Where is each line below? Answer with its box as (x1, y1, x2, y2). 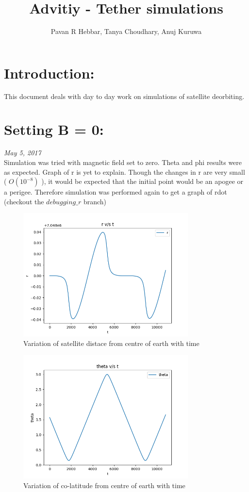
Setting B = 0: (4, 119, 104, 139)
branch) (83, 196, 107, 206)
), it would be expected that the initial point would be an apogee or (41, 176, 244, 186)
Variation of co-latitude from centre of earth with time (23, 480, 185, 490)
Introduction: (4, 63, 95, 82)
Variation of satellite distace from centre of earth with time (23, 338, 199, 348)
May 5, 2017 (4, 148, 41, 158)
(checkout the (4, 196, 44, 206)
